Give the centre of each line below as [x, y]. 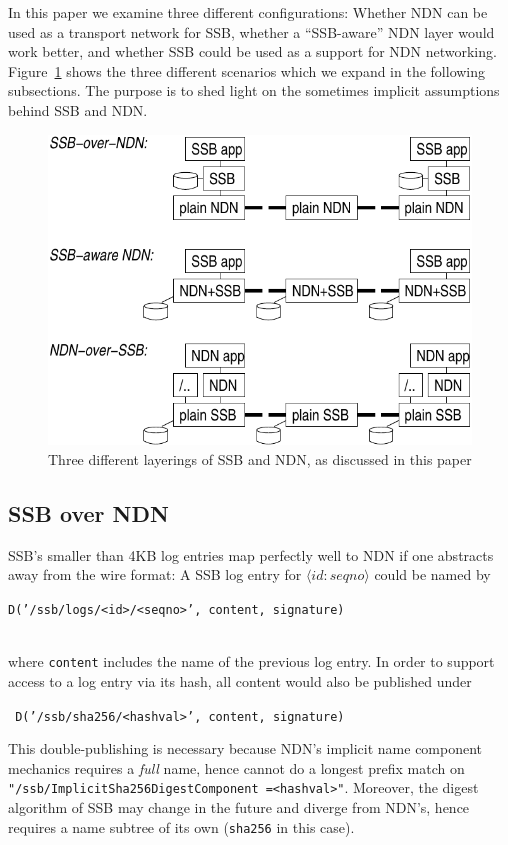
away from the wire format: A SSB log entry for [155, 574]
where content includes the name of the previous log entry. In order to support [251, 661]
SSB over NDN [88, 513]
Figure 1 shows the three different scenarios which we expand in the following [247, 70]
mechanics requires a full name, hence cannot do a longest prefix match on [236, 767]
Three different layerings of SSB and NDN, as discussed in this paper [260, 459]
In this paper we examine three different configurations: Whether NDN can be [248, 12]
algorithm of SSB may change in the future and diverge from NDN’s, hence [239, 807]
